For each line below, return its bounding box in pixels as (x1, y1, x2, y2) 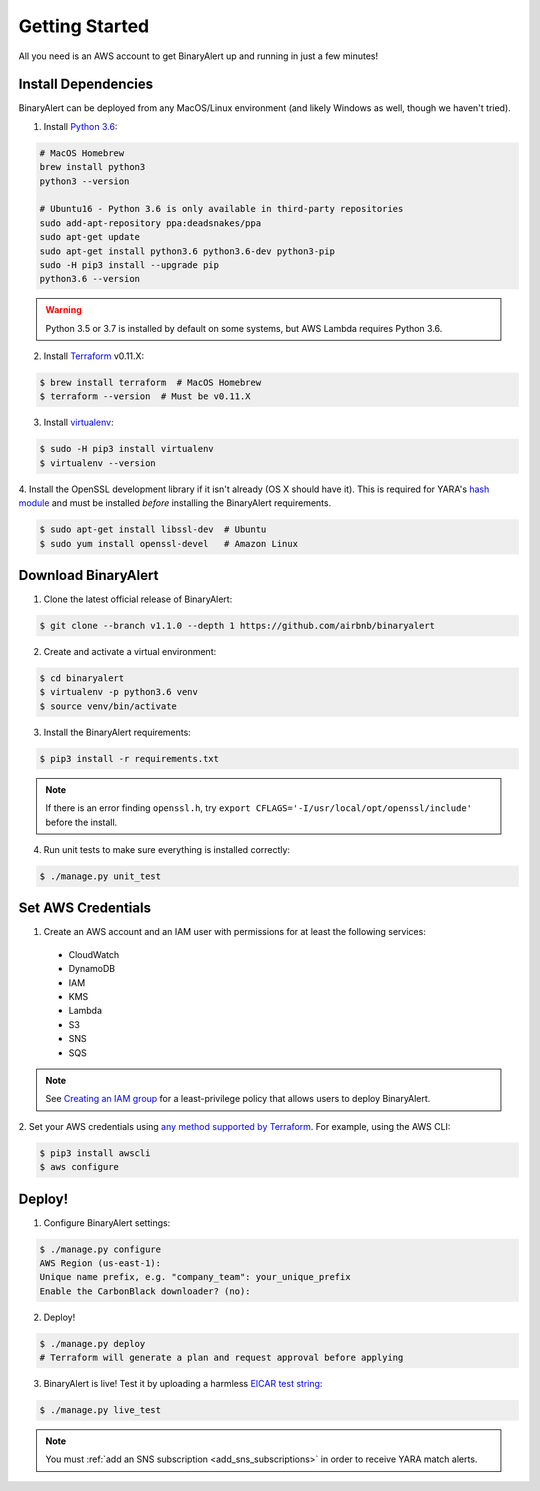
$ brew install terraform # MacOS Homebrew (39, 377, 262, 389)
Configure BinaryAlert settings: (43, 1216, 171, 1229)
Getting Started (18, 15, 150, 37)
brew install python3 (39, 161, 146, 173)
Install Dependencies (18, 76, 154, 93)
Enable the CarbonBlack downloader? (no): (39, 1285, 251, 1297)
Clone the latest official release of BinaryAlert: (43, 593, 233, 605)
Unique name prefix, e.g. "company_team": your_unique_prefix (39, 1271, 351, 1283)
